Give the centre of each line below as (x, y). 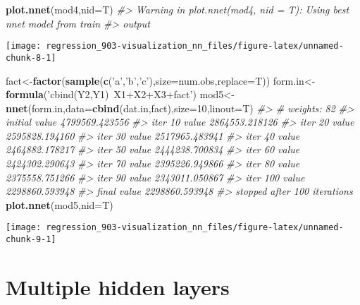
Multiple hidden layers (118, 286)
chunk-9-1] (31, 240)
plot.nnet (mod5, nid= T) (60, 204)
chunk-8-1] (31, 58)
